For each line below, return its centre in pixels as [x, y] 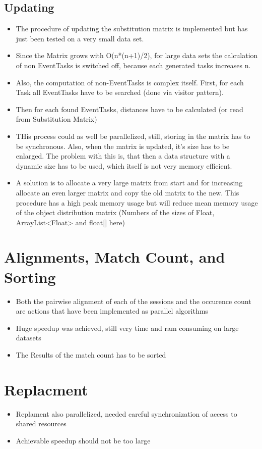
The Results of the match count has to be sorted [91, 354]
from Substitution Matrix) [56, 119]
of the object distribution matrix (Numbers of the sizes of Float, [115, 212]
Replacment [46, 389]
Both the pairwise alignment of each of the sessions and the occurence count [134, 301]
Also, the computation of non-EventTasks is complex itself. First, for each [130, 82]
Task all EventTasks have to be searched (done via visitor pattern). [120, 92]
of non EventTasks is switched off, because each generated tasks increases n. [133, 65]
